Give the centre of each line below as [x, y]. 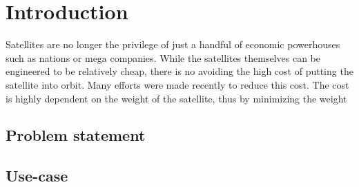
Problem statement [76, 135]
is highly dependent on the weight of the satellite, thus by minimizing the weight [176, 98]
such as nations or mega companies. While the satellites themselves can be [163, 57]
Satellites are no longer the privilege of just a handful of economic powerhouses [173, 44]
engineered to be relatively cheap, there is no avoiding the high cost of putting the [179, 71]
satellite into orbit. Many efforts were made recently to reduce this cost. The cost [177, 84]
